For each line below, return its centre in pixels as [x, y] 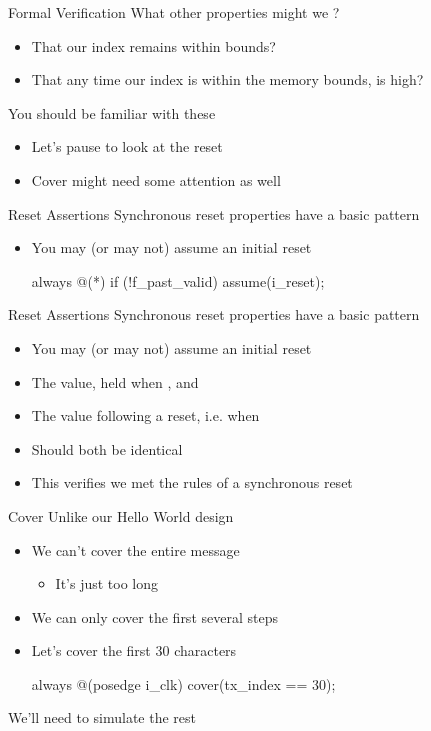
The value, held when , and [115, 381]
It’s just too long [107, 583]
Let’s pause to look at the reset [127, 146]
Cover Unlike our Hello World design [121, 515]
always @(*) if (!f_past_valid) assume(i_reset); [178, 280]
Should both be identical [107, 448]
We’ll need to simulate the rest [102, 717]
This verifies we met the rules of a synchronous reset [192, 482]
